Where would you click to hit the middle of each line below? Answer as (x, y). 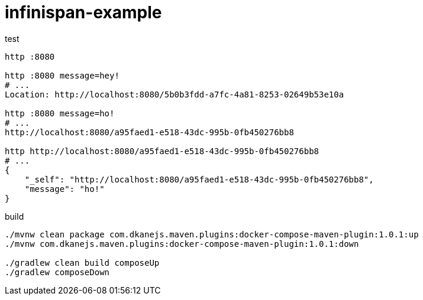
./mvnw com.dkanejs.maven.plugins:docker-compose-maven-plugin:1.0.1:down (182, 244)
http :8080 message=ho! (60, 113)
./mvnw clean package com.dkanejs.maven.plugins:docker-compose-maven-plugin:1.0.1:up (212, 234)
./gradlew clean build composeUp (82, 262)
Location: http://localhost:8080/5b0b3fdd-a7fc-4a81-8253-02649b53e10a (175, 94)
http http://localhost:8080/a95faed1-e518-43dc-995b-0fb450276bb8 (162, 151)
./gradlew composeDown (57, 272)
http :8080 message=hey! (62, 75)
